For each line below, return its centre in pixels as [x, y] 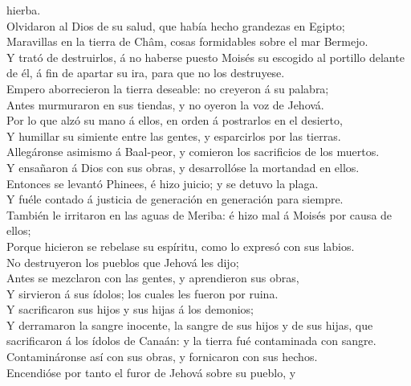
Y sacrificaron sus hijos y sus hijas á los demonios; [130, 309]
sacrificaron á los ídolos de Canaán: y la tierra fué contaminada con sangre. [191, 341]
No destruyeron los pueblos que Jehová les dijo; [123, 262]
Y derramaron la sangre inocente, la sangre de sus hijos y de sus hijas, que [190, 324]
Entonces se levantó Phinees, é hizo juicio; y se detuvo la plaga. [163, 183]
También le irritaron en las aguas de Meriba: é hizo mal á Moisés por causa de [199, 214]
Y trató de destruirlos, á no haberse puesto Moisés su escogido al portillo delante [205, 57]
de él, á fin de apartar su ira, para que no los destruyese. [146, 73]
